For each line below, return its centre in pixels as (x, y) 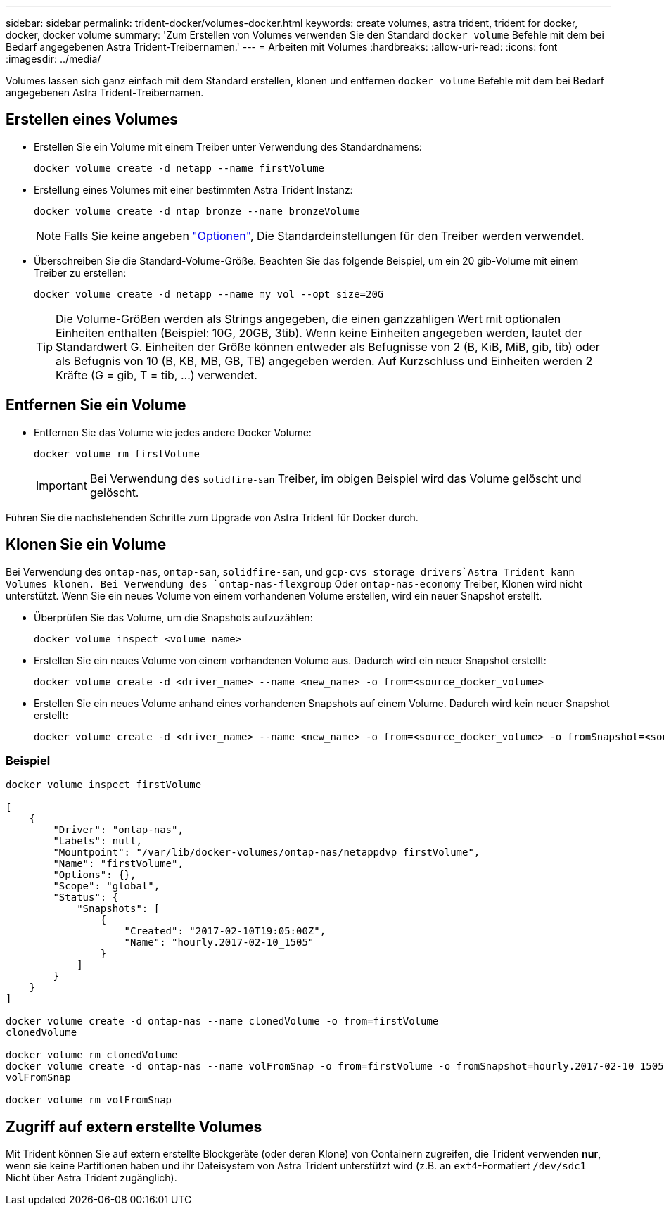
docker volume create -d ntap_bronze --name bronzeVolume (197, 211)
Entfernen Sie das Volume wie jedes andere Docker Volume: (173, 432)
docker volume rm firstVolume (117, 454)
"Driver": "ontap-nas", (118, 830)
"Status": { (86, 898)
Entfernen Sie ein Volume (96, 405)
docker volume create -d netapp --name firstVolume (179, 168)
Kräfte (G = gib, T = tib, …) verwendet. (157, 375)
